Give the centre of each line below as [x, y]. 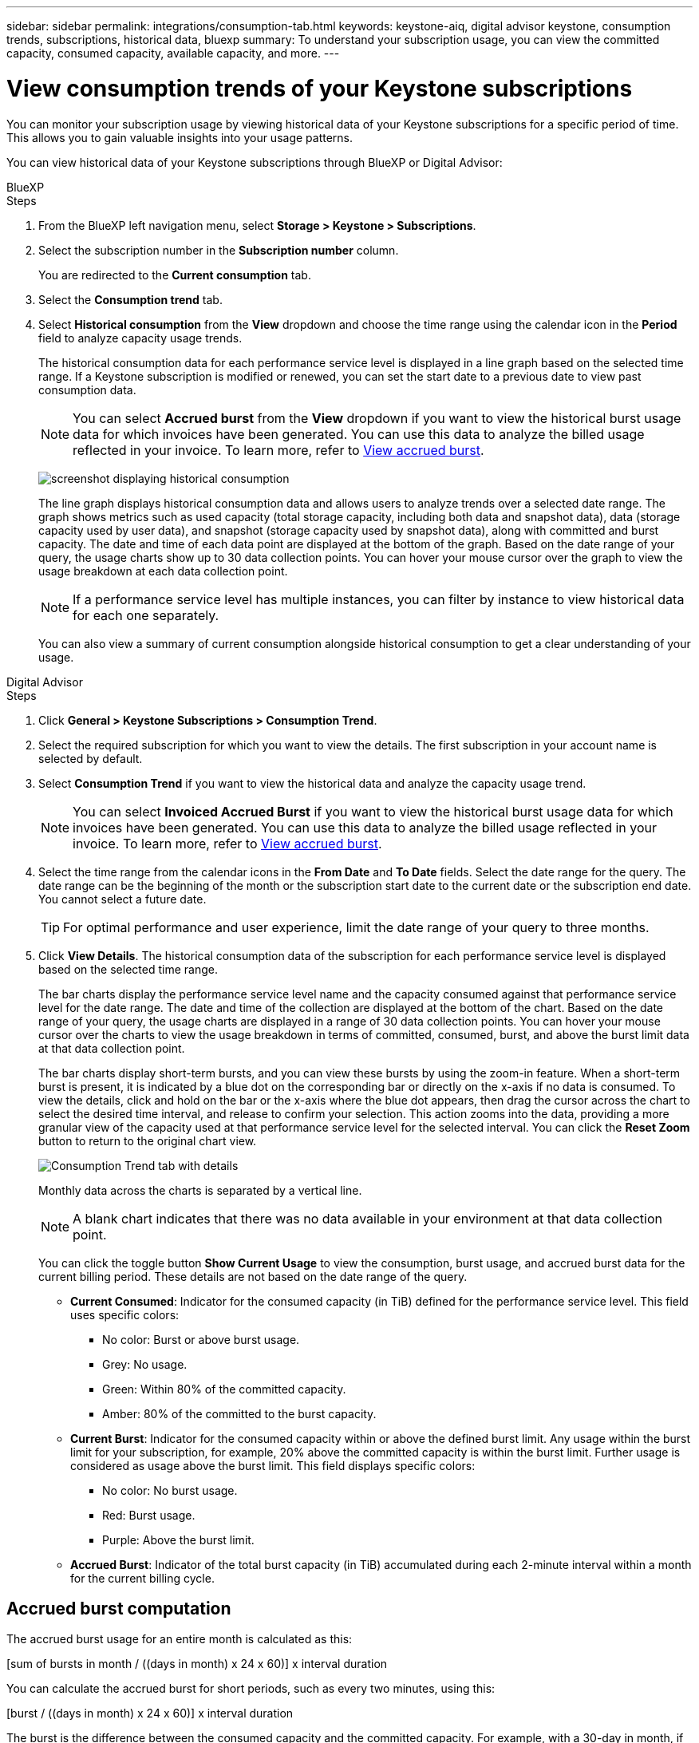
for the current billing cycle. [142, 1578]
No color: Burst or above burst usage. [201, 1339]
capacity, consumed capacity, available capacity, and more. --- [173, 53]
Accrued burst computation [119, 1608]
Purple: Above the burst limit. [178, 1539]
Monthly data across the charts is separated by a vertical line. [200, 1190]
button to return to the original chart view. [148, 1140]
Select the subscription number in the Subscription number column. [219, 250]
